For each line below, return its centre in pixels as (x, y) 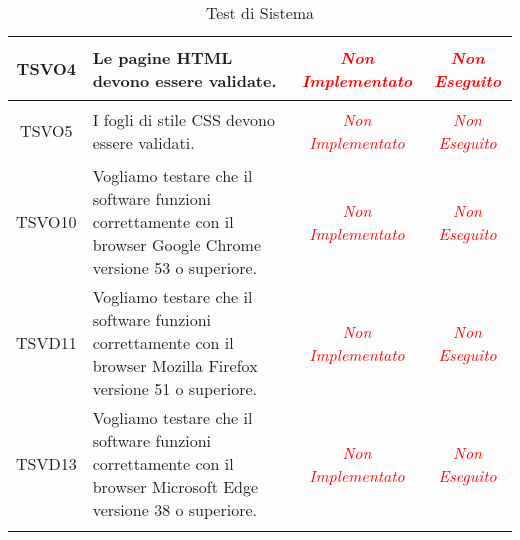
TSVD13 (46, 463)
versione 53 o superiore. (174, 267)
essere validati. (143, 142)
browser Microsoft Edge (175, 486)
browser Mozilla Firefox (175, 365)
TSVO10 (46, 221)
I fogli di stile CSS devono (184, 119)
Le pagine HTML (162, 57)
